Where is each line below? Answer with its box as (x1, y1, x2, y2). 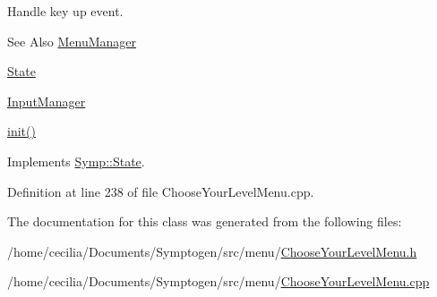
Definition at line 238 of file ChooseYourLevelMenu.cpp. (7, 182, 314, 200)
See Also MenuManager (7, 31, 137, 50)
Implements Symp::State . (7, 151, 145, 170)
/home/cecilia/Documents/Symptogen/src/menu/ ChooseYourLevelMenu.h (7, 242, 417, 260)
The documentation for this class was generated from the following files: (7, 212, 402, 231)
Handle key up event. (7, 2, 124, 20)
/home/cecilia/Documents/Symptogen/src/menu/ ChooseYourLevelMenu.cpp (7, 272, 430, 291)
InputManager (7, 91, 86, 110)
